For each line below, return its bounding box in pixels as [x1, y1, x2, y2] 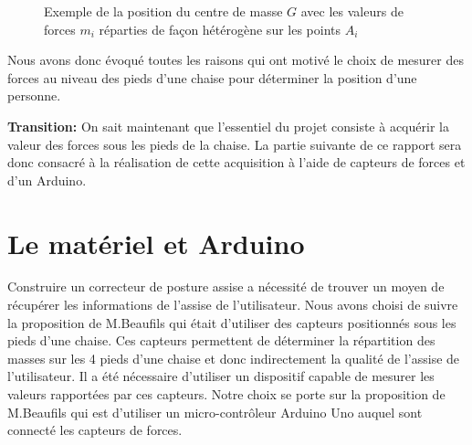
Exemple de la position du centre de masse [44, 2, 283, 20]
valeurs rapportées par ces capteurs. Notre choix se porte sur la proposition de [7, 385, 446, 404]
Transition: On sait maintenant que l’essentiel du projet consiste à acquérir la [7, 116, 449, 135]
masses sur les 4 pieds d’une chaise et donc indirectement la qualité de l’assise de [7, 348, 460, 367]
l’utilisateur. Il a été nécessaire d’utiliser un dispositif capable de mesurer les [7, 366, 435, 386]
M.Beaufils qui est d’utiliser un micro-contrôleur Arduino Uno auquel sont [7, 402, 423, 421]
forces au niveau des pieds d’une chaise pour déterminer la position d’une [7, 68, 417, 87]
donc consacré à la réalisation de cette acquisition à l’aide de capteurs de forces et [7, 153, 466, 172]
